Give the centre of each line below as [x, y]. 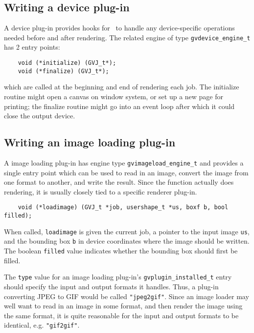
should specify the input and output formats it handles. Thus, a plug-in [111, 286]
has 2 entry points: [32, 47]
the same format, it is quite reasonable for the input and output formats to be [121, 315]
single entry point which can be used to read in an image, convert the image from [126, 172]
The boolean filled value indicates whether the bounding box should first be [121, 250]
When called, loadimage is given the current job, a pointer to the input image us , [127, 231]
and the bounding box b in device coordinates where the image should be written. [127, 241]
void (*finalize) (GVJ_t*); [63, 71]
